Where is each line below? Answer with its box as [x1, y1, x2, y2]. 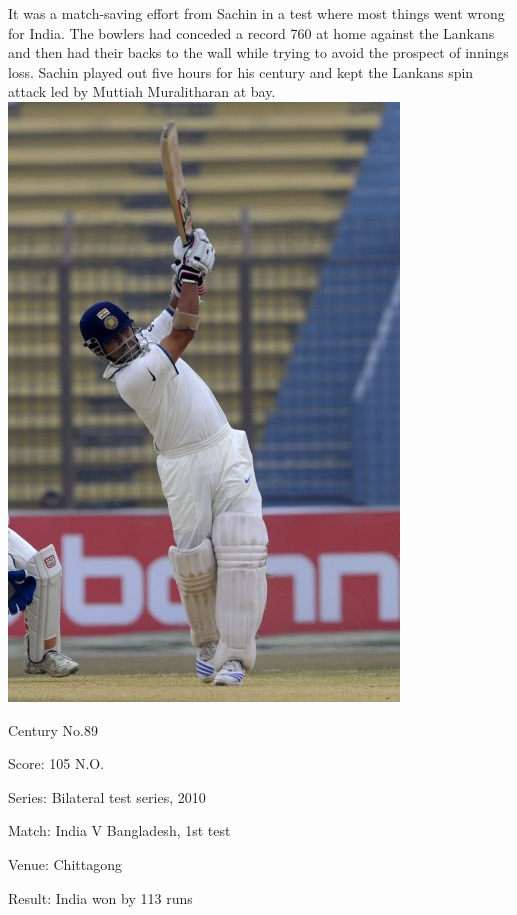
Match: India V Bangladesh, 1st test [8, 820, 231, 841]
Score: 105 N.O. [8, 753, 105, 774]
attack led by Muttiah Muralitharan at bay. [8, 81, 276, 102]
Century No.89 [8, 719, 98, 740]
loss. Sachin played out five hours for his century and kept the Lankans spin [8, 61, 474, 82]
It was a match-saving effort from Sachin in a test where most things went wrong [8, 3, 505, 23]
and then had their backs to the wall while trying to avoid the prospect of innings [8, 42, 509, 63]
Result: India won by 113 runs [8, 887, 193, 908]
